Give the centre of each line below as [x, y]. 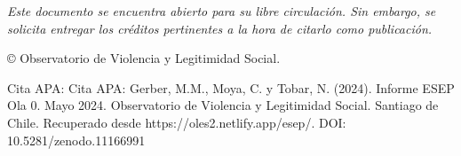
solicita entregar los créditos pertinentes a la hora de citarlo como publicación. [220, 28]
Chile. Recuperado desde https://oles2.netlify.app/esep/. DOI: [177, 122]
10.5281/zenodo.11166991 [76, 140]
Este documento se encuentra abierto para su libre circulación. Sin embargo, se [222, 11]
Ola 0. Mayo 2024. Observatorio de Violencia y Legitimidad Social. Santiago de [223, 105]
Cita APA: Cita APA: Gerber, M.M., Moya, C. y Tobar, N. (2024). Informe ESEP [231, 87]
